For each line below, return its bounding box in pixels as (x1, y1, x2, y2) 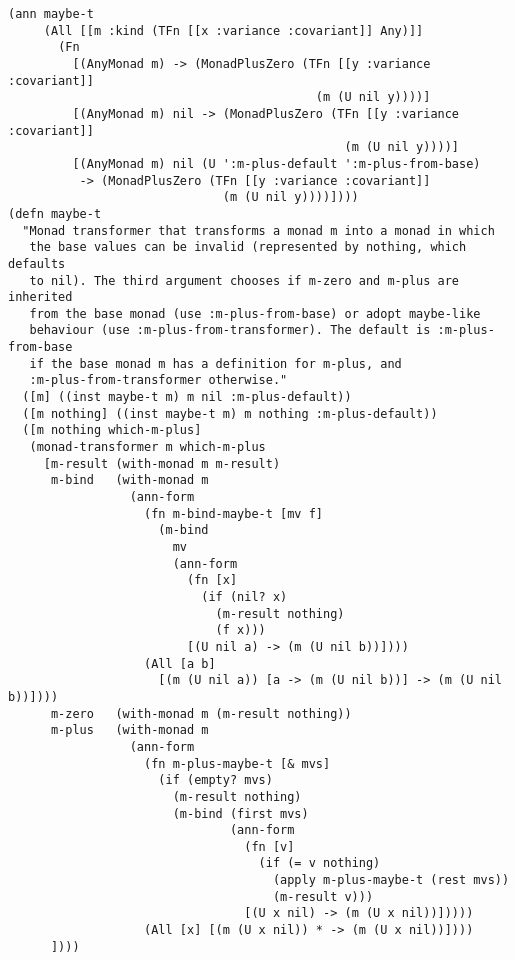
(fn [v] (244, 839, 295, 854)
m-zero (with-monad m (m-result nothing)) (50, 706, 352, 721)
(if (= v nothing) (258, 856, 381, 871)
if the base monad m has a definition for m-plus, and (29, 356, 402, 371)
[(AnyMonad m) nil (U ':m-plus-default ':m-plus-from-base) (72, 156, 481, 171)
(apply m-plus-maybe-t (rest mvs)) (272, 873, 510, 888)
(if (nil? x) (201, 589, 288, 604)
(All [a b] (144, 656, 216, 671)
